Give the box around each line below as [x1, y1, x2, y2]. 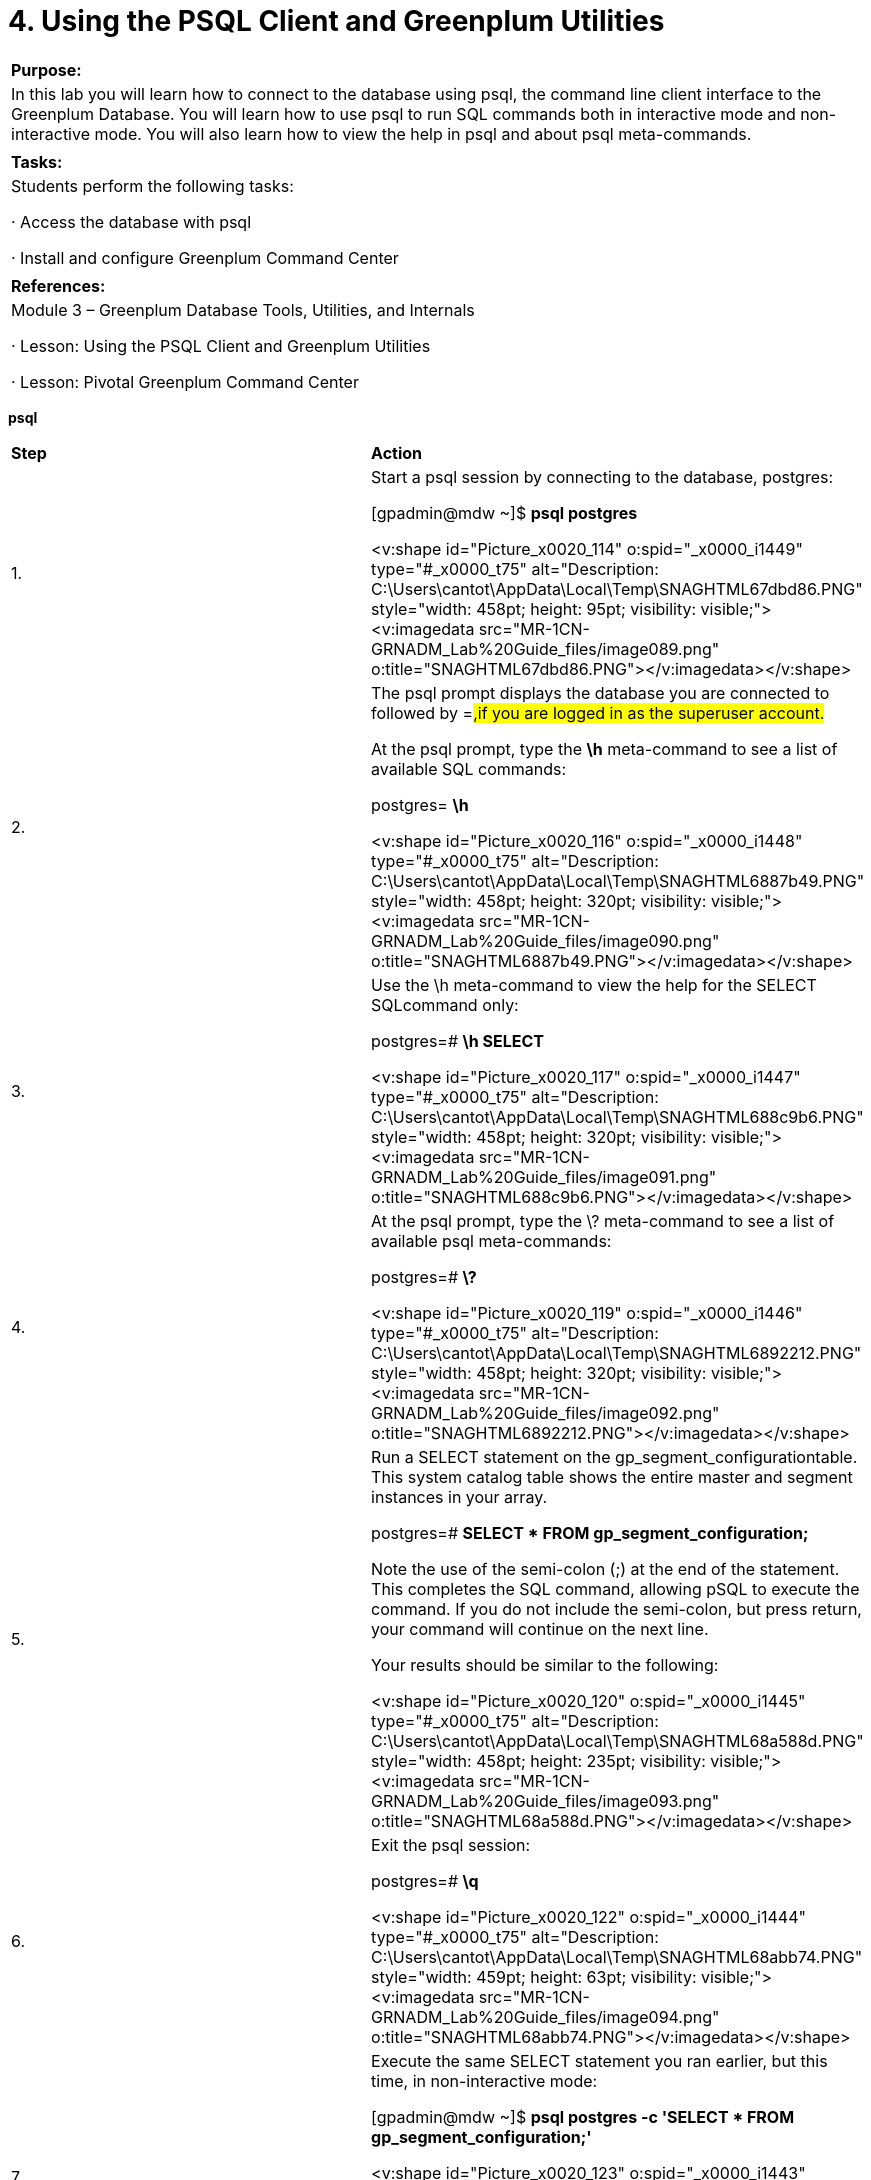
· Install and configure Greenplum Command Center [11, 247, 399, 268]
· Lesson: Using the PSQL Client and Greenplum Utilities [11, 335, 431, 356]
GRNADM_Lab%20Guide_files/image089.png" [371, 638, 720, 659]
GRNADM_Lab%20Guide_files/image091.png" [371, 1166, 717, 1187]
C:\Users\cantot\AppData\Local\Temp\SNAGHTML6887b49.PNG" [371, 870, 865, 891]
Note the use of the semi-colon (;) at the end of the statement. [371, 1558, 840, 1579]
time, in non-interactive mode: [371, 2070, 598, 2091]
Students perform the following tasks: [11, 175, 294, 196]
